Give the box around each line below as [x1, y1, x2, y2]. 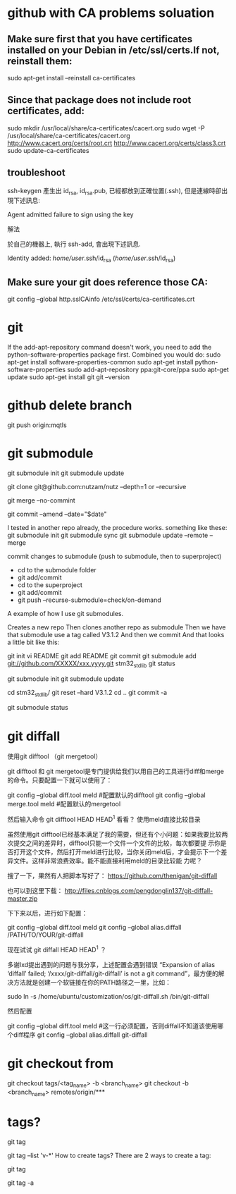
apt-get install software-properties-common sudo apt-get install [7, 357, 194, 366]
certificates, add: [7, 105, 85, 117]
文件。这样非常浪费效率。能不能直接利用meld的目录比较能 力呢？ [13, 856, 203, 865]
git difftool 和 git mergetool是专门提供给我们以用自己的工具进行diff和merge [7, 767, 224, 776]
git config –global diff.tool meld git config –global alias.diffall [7, 923, 182, 932]
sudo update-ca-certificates [7, 146, 89, 154]
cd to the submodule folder [17, 565, 97, 574]
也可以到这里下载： [7, 887, 63, 895]
